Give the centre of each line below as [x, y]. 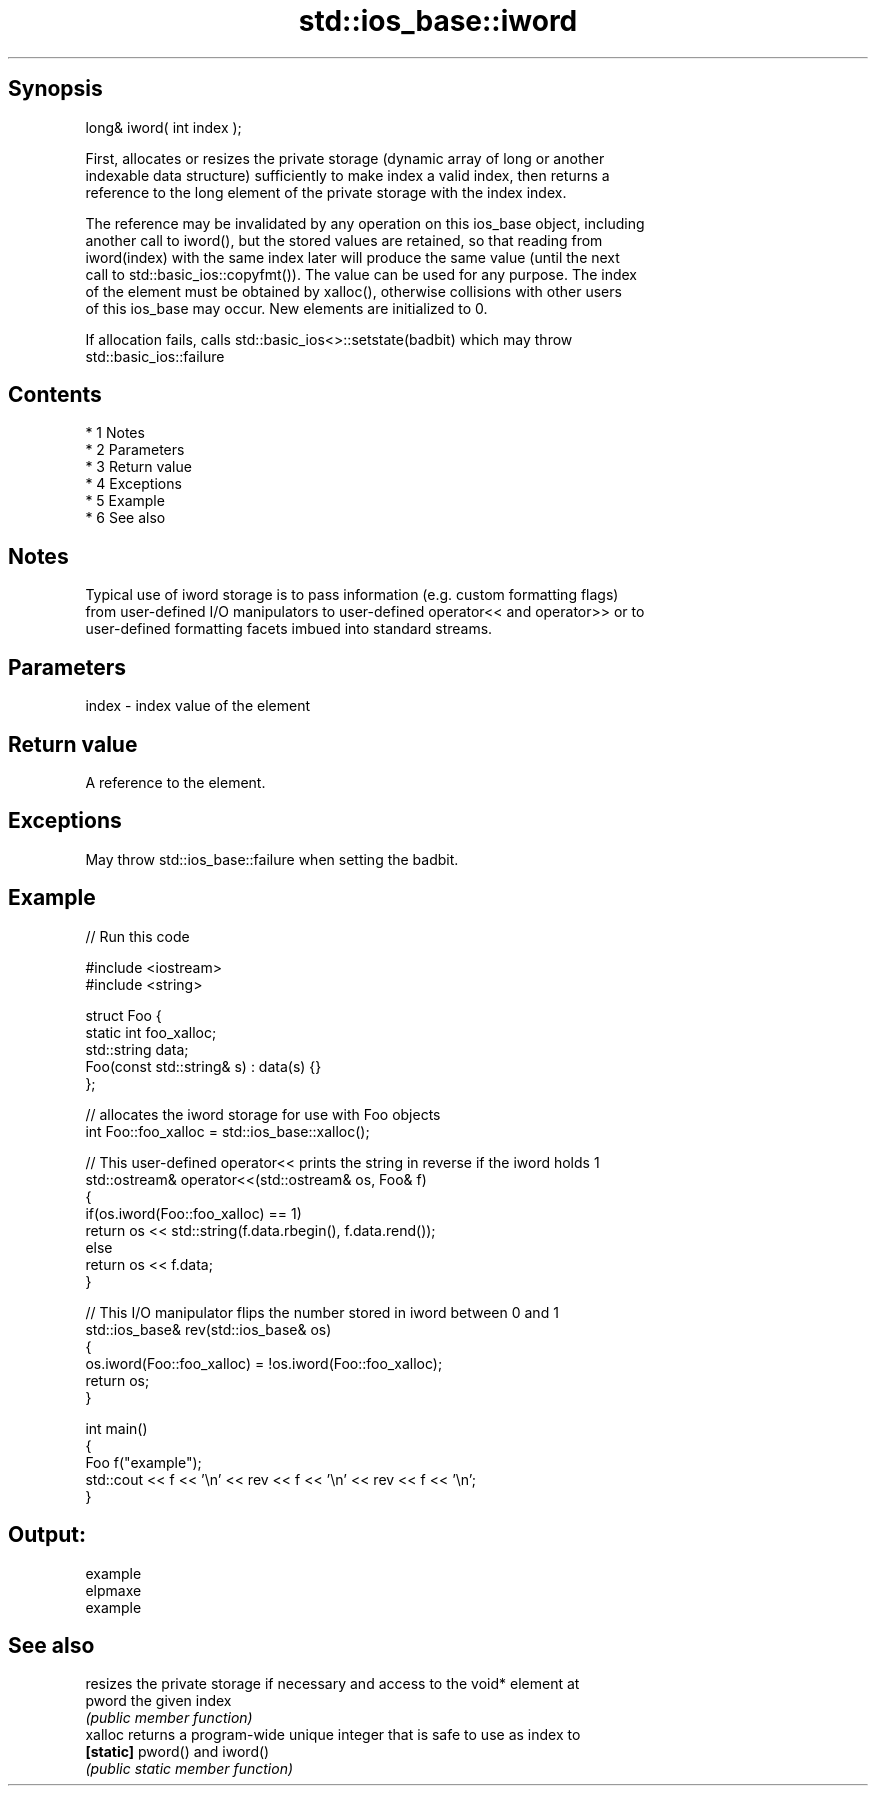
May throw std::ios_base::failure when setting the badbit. [272, 859]
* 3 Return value [138, 467]
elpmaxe [113, 1590]
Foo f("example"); [143, 1462]
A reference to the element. [175, 782]
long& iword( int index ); [163, 127]
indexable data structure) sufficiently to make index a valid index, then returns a [347, 175]
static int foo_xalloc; [151, 1032]
